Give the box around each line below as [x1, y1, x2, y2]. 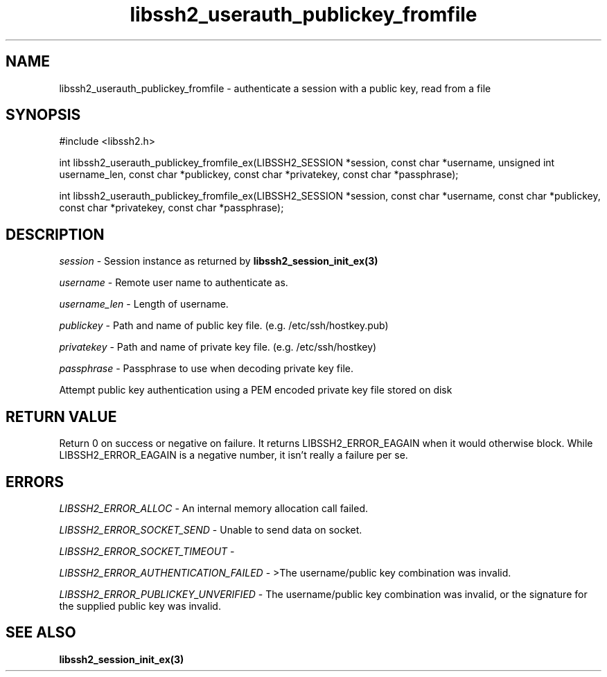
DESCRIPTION [6, 225, 105, 243]
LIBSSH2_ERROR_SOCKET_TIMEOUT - [59, 545, 235, 557]
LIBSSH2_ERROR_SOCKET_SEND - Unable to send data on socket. [59, 523, 362, 536]
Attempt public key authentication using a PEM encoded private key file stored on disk [59, 384, 452, 396]
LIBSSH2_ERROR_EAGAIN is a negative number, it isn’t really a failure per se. [59, 449, 408, 461]
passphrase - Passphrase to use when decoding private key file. [59, 362, 353, 375]
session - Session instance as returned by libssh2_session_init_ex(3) [59, 255, 378, 267]
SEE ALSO [6, 624, 76, 642]
